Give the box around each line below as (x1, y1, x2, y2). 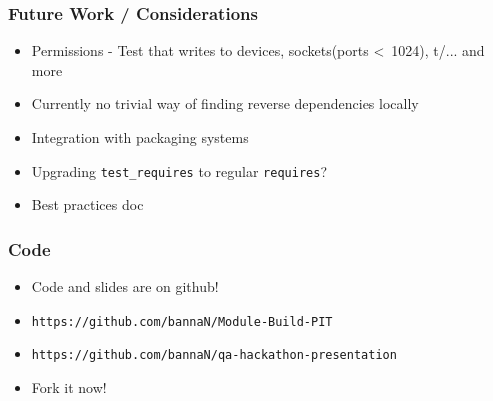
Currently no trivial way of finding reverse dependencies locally (31, 93, 419, 114)
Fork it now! (31, 376, 107, 397)
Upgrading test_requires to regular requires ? (31, 160, 327, 181)
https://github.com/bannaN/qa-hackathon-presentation (31, 348, 397, 363)
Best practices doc (31, 194, 144, 215)
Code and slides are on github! (31, 276, 219, 297)
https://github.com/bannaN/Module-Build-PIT (31, 314, 333, 329)
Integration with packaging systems (31, 127, 249, 147)
